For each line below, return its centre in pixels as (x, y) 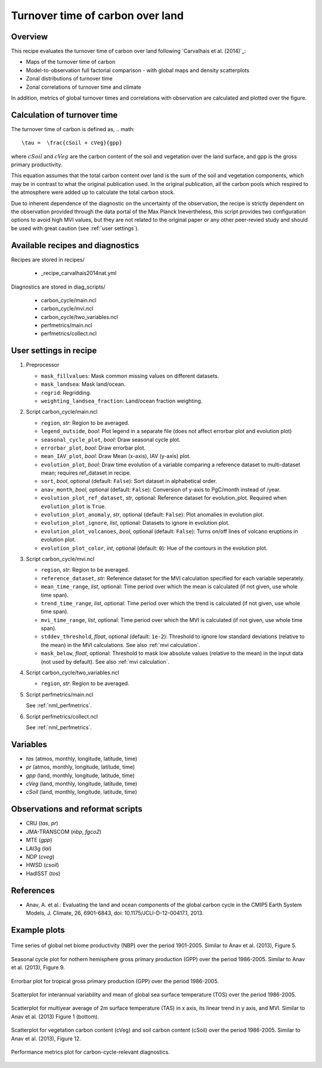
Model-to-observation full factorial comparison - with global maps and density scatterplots (138, 70)
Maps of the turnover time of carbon (71, 62)
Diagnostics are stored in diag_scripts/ (58, 287)
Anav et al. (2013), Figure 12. (46, 1038)
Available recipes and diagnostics (75, 245)
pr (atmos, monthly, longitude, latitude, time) (80, 767)
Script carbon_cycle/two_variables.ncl (72, 673)
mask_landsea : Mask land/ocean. (83, 384)
